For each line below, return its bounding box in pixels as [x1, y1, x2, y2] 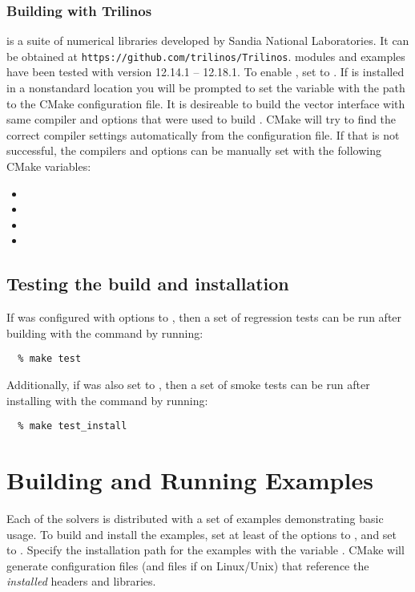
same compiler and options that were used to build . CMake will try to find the [6, 111, 397, 128]
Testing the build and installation [6, 271, 289, 296]
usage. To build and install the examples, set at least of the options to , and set [6, 525, 397, 542]
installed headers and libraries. [6, 573, 156, 590]
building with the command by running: [6, 324, 203, 341]
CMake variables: [6, 158, 91, 175]
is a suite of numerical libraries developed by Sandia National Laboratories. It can [6, 32, 409, 49]
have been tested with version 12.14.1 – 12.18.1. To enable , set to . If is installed [6, 63, 405, 80]
